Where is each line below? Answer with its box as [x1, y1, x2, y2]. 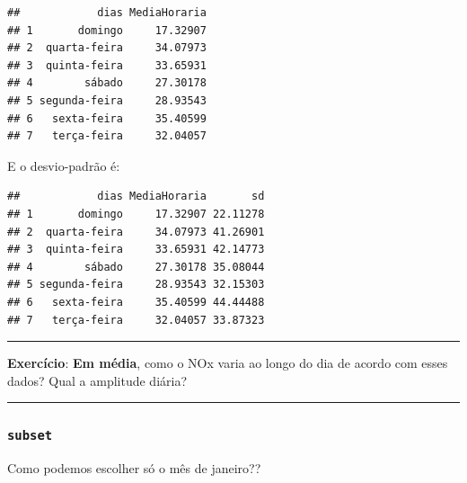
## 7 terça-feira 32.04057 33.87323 [7, 313, 265, 326]
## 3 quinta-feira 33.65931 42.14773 [7, 243, 265, 256]
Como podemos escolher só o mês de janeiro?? [7, 459, 261, 478]
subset [7, 428, 53, 443]
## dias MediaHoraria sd [7, 190, 265, 203]
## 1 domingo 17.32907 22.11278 [7, 207, 265, 220]
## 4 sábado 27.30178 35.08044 [7, 260, 265, 273]
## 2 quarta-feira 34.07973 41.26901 [7, 225, 265, 238]
